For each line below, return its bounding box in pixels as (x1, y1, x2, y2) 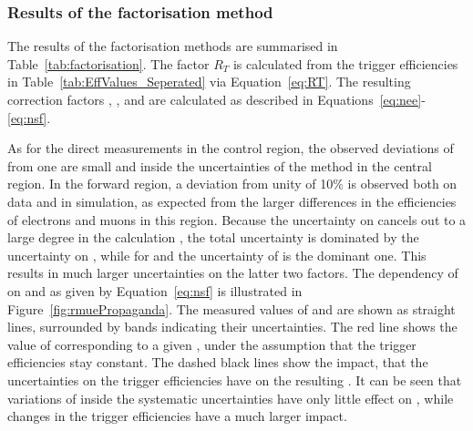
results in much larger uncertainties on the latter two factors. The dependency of (7, 263, 458, 282)
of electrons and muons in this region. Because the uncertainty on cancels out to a (7, 210, 467, 229)
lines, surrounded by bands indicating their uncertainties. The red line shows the (7, 317, 458, 336)
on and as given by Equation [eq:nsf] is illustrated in (7, 281, 303, 300)
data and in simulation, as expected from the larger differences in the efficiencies (7, 191, 457, 210)
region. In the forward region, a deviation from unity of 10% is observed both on (7, 174, 458, 193)
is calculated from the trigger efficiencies (232, 54, 458, 73)
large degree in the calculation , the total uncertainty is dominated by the (7, 228, 419, 247)
